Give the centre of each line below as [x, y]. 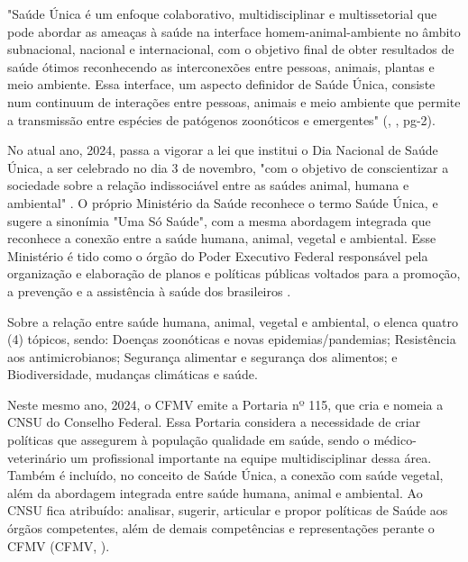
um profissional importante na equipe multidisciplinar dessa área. [251, 457]
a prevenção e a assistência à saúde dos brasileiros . [149, 290]
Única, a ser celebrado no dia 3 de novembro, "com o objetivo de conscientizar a [228, 167]
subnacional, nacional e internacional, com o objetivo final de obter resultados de [231, 49]
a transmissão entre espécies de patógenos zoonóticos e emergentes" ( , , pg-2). [221, 119]
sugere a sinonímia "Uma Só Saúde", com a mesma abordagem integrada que [219, 220]
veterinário [37, 457]
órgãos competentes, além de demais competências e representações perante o [221, 528]
